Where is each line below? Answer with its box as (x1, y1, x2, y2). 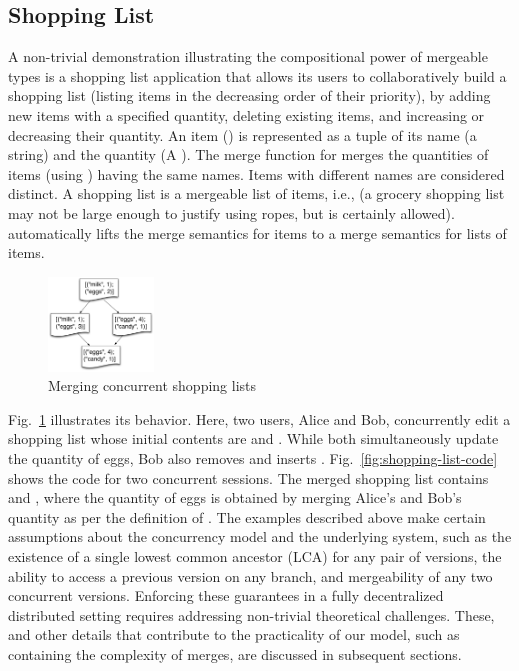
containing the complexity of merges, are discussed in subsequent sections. (8, 643, 462, 664)
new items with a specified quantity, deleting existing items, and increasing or (8, 104, 485, 125)
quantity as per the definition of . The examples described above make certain (8, 506, 486, 527)
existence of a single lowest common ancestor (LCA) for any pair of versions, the (8, 545, 502, 566)
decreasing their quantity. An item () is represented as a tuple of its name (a (8, 124, 477, 145)
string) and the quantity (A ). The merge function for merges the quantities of (8, 144, 489, 165)
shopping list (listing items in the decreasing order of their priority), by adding (8, 85, 491, 106)
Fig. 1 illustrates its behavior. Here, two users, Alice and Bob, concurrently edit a (8, 408, 511, 429)
